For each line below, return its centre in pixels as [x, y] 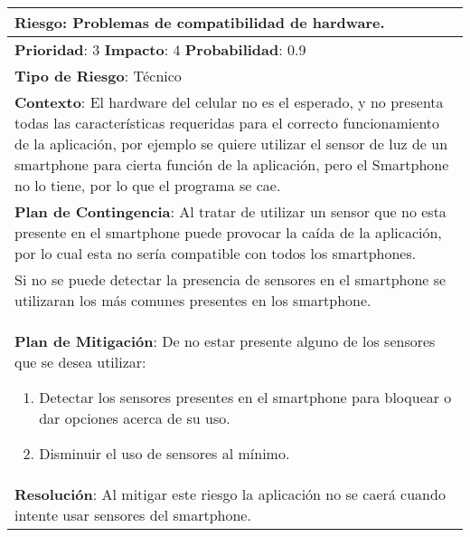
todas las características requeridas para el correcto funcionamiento [227, 123]
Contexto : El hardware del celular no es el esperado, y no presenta [229, 102]
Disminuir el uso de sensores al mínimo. [164, 453]
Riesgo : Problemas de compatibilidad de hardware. [200, 22]
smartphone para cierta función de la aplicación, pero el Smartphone [232, 164]
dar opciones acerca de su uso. [135, 418]
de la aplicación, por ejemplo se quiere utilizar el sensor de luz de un [231, 144]
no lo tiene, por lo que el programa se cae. [148, 185]
